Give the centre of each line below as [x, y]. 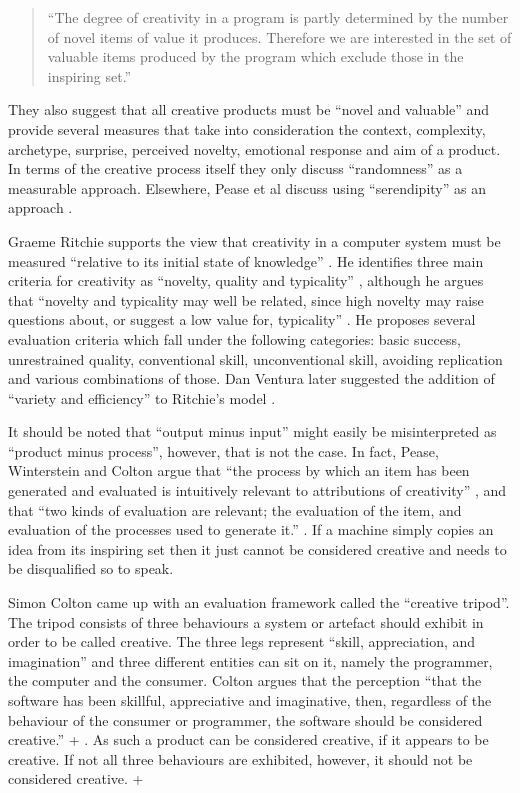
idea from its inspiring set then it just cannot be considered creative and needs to [257, 548]
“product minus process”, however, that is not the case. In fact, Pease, [223, 450]
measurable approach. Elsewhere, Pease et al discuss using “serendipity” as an [247, 187]
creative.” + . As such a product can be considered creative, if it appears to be [248, 739]
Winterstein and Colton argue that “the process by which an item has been [239, 470]
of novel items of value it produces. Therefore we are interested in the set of [279, 36]
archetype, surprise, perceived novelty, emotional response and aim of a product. [254, 148]
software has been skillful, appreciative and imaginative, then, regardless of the [250, 700]
